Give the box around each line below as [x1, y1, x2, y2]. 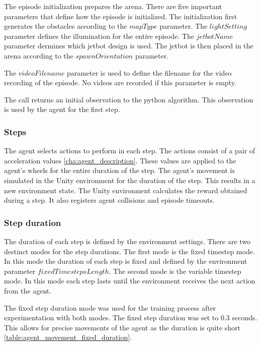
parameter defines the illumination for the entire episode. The [4, 30, 194, 41]
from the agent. [4, 285, 52, 296]
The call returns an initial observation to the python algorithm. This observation [4, 94, 253, 104]
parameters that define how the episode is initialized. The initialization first [4, 11, 237, 21]
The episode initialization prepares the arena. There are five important [4, 1, 222, 11]
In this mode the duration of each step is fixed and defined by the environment [4, 256, 247, 266]
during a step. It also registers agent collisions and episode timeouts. [4, 195, 215, 205]
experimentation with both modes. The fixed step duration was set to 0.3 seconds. [4, 312, 257, 323]
